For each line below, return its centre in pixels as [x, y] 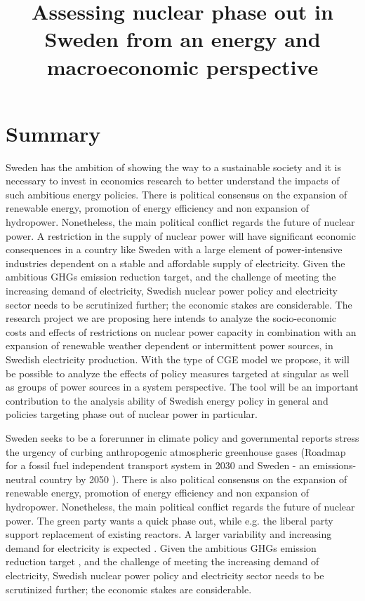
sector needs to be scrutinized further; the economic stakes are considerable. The [179, 304]
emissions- [334, 465]
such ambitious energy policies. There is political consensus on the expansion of [177, 194]
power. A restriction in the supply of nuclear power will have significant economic [181, 235]
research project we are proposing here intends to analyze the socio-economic [171, 318]
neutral [21, 479]
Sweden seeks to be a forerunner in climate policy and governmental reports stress [182, 437]
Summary [53, 133]
